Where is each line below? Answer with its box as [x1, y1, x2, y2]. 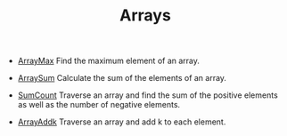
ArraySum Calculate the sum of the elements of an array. [17, 73, 227, 84]
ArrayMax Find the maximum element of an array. [17, 55, 201, 67]
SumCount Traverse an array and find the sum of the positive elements [17, 90, 278, 100]
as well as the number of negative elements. [17, 100, 181, 110]
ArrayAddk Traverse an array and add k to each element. [17, 116, 226, 127]
